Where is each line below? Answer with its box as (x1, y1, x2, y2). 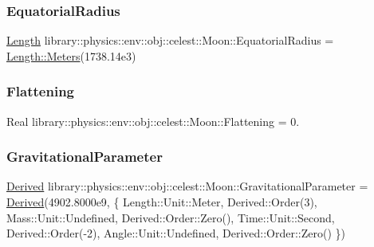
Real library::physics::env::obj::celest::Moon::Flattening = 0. (6, 112, 300, 129)
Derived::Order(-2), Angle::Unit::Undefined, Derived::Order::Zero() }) (6, 225, 346, 241)
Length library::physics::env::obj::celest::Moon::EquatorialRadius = (6, 32, 334, 49)
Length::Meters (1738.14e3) (6, 47, 136, 64)
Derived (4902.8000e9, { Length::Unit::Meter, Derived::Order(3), (6, 194, 317, 210)
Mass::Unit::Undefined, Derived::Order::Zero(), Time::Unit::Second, (6, 209, 335, 225)
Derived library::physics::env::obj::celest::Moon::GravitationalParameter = (6, 178, 368, 194)
